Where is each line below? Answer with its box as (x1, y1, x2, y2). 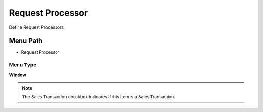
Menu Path (9, 37, 43, 45)
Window (9, 72, 27, 78)
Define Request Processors (9, 24, 64, 30)
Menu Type (9, 62, 37, 68)
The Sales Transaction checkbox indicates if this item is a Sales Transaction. (22, 94, 175, 100)
